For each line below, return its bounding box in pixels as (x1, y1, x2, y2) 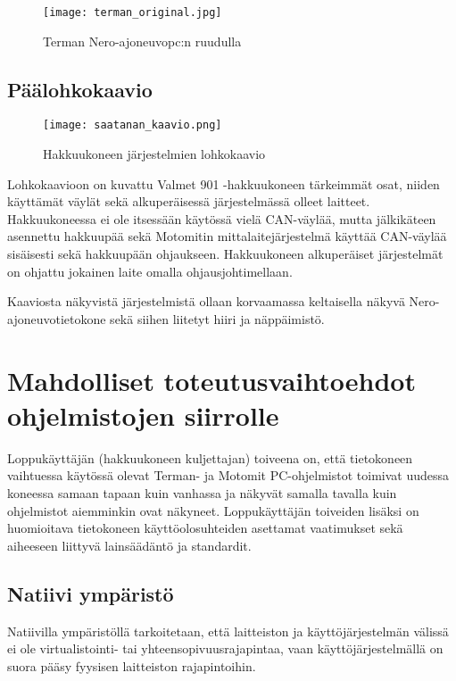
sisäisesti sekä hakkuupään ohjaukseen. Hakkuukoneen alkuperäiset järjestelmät (7, 245, 444, 263)
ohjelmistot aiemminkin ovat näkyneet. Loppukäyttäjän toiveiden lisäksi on (7, 501, 419, 519)
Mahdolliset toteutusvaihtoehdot (7, 361, 416, 398)
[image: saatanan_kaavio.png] (43, 119, 222, 132)
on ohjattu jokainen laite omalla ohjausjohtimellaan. (7, 262, 293, 280)
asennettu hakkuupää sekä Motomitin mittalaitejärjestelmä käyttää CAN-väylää (7, 227, 447, 245)
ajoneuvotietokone (7, 309, 106, 328)
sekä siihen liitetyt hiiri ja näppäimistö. (110, 309, 325, 328)
